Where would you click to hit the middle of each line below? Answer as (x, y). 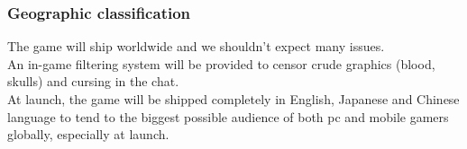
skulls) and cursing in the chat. (93, 81)
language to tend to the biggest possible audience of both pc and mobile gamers (228, 116)
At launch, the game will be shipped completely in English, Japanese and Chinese (233, 99)
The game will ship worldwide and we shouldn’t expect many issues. (196, 46)
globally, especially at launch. (88, 134)
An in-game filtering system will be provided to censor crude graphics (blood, (221, 63)
